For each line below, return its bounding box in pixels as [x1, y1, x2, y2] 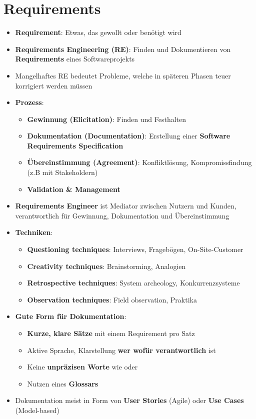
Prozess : [15, 97, 44, 107]
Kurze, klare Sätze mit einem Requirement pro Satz [27, 328, 195, 338]
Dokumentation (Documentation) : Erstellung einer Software [27, 130, 230, 141]
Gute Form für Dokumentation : [15, 311, 126, 321]
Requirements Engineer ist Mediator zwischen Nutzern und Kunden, [15, 200, 236, 211]
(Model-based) [15, 404, 59, 415]
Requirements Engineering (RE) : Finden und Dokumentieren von [15, 43, 231, 54]
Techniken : [15, 227, 53, 237]
